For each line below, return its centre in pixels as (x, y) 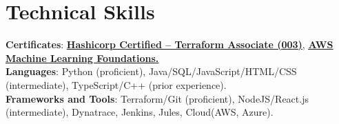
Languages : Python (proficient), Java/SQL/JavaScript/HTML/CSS (151, 71)
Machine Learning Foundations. (82, 58)
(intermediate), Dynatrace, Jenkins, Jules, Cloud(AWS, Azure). (140, 112)
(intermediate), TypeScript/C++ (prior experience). (116, 84)
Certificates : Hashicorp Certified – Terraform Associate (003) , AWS (169, 44)
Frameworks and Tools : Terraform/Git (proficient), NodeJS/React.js (157, 98)
